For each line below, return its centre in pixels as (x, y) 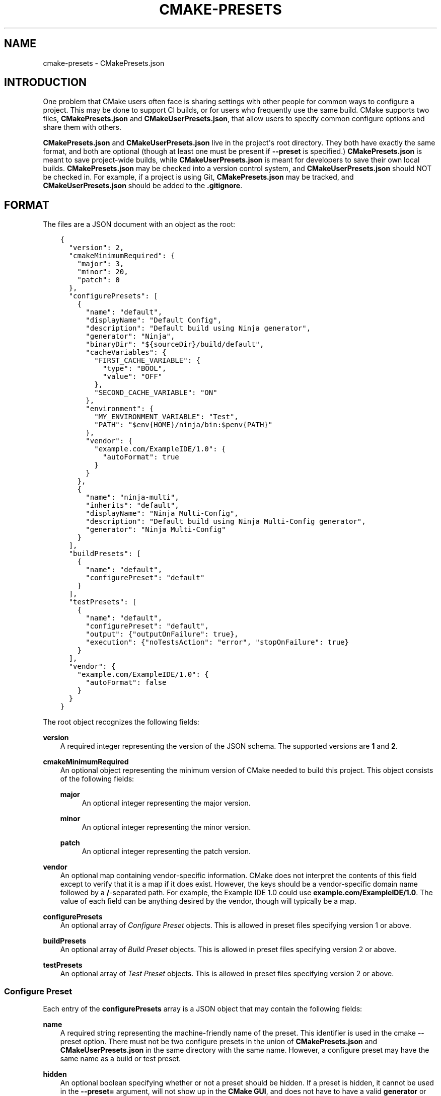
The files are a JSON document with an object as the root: (139, 224)
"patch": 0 (98, 280)
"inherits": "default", (132, 505)
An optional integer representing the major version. (166, 803)
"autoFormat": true (141, 457)
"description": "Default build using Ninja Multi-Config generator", (226, 522)
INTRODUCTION (46, 83)
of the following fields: (97, 779)
